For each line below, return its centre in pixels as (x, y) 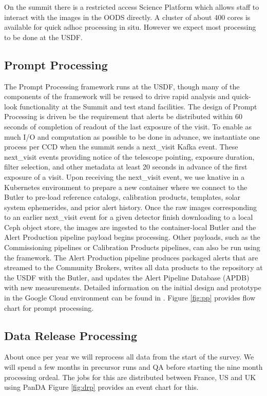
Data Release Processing (71, 335)
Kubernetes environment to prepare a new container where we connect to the (126, 187)
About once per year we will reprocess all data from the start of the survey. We (129, 357)
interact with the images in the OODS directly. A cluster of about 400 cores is (127, 17)
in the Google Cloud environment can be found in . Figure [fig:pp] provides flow (130, 298)
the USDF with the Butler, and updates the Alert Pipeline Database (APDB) (127, 277)
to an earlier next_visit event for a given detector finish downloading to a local (129, 217)
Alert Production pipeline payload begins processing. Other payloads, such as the (132, 237)
